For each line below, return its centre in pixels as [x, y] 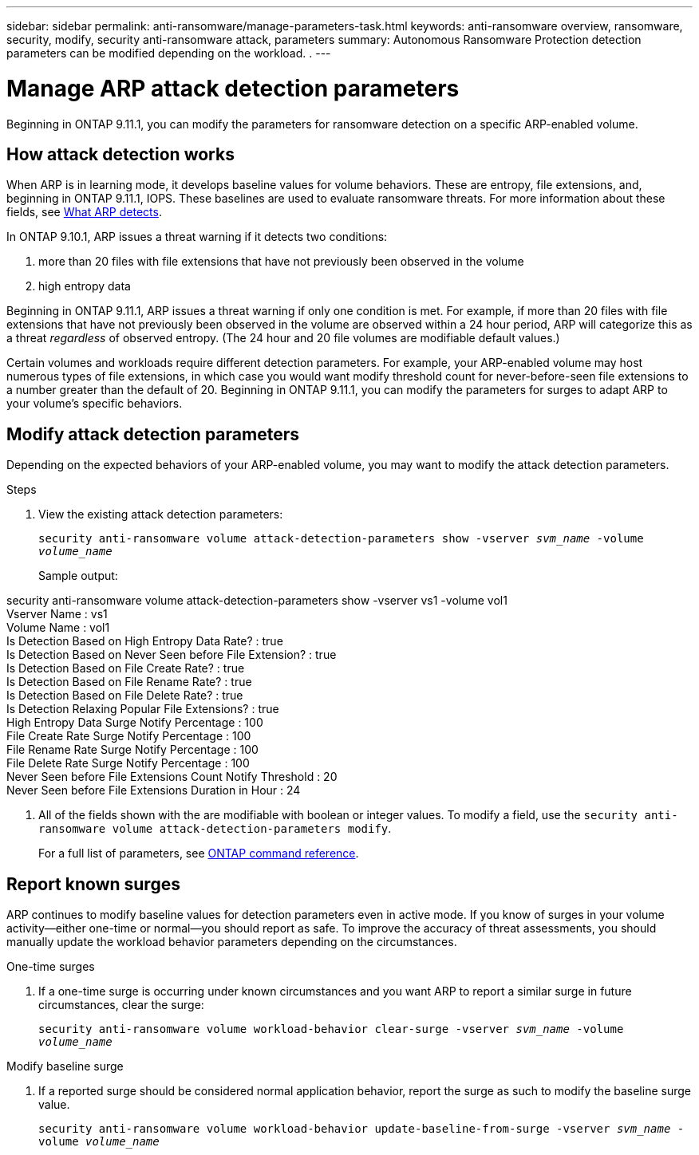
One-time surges [51, 967]
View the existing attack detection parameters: [161, 514]
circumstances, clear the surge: [121, 1005]
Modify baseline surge [65, 1066]
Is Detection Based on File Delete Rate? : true [125, 696]
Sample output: [78, 576]
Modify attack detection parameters [153, 434]
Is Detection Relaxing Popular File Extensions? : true [143, 709]
